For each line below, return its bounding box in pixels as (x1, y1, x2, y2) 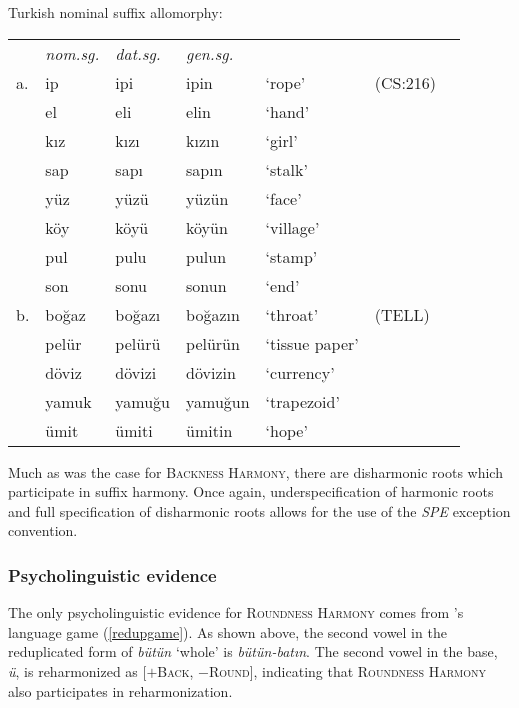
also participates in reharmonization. (8, 680, 233, 701)
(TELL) (374, 302, 430, 326)
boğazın (186, 302, 240, 326)
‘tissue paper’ (265, 331, 359, 355)
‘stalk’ (265, 157, 308, 181)
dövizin (186, 360, 236, 384)
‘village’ (265, 215, 320, 239)
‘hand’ (265, 99, 310, 123)
